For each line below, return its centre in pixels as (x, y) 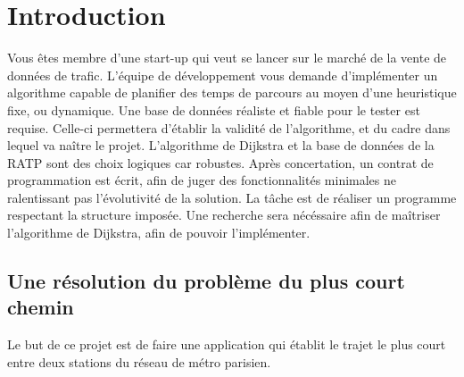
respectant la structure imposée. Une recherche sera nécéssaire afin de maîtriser (224, 215)
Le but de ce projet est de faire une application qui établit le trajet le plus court (227, 344)
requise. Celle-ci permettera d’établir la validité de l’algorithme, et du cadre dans (229, 127)
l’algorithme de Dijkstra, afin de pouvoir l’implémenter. (159, 233)
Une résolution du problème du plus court (206, 281)
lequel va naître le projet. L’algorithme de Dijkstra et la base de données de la (221, 145)
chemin (41, 307)
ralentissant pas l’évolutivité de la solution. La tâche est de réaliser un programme (232, 197)
